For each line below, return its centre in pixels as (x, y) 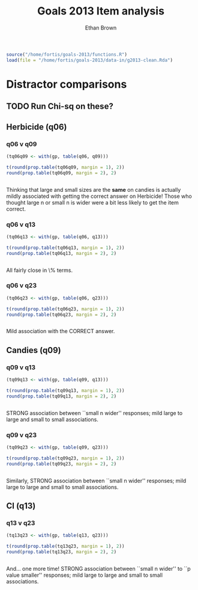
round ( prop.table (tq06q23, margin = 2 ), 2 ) (61, 315)
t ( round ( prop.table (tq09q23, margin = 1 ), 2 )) (65, 458)
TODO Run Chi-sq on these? (60, 106)
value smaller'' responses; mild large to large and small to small (85, 575)
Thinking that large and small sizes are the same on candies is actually (94, 189)
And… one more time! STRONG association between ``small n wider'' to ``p (98, 568)
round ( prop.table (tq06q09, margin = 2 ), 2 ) (61, 173)
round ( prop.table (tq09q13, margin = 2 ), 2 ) (61, 396)
